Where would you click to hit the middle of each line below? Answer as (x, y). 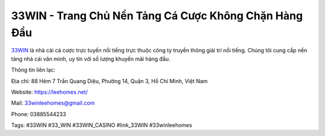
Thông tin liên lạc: (33, 70)
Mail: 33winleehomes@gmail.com (53, 103)
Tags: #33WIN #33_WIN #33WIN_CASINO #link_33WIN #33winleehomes (102, 125)
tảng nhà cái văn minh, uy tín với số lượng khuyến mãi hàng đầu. (91, 59)
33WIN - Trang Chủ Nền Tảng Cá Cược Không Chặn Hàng (157, 16)
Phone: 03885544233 (39, 114)
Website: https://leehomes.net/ (50, 92)
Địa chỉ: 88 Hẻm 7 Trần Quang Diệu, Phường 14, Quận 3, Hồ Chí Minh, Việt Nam (109, 81)
